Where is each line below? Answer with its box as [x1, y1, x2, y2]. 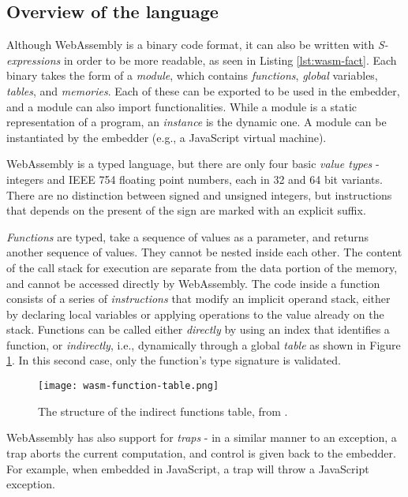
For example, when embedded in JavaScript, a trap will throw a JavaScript [6, 460, 369, 476]
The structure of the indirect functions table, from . [38, 402, 288, 419]
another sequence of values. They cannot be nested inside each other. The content [6, 244, 402, 260]
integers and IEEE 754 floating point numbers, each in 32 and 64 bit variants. [6, 170, 383, 187]
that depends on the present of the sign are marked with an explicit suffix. [6, 202, 366, 219]
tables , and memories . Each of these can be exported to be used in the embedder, [6, 82, 400, 99]
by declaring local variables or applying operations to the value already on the [6, 305, 384, 322]
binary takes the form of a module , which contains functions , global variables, [6, 67, 378, 84]
